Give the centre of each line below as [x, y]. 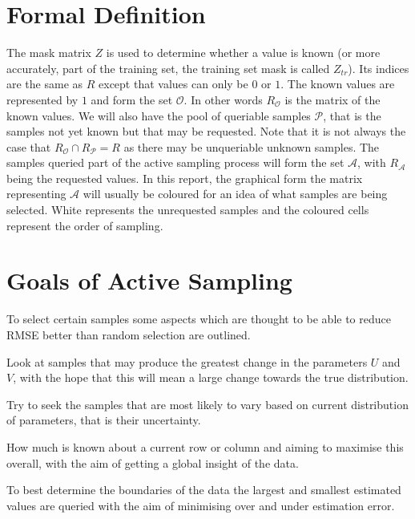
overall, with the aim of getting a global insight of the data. [153, 462]
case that [29, 146]
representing [36, 194]
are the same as [45, 84]
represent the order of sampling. [85, 225]
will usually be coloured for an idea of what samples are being [235, 194]
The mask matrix [49, 53]
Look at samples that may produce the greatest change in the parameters [187, 361]
